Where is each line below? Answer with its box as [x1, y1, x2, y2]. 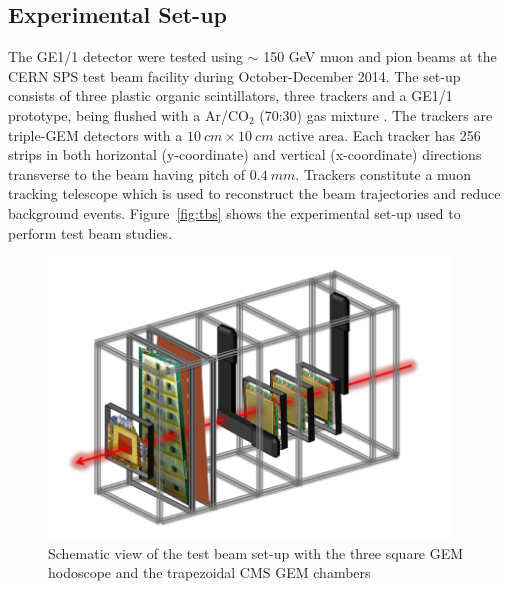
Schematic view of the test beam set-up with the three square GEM [48, 542, 464, 563]
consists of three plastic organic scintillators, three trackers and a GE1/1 [8, 85, 453, 106]
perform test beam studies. [8, 222, 173, 243]
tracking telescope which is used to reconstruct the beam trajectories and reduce [8, 183, 501, 204]
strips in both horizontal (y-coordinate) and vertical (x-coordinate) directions [8, 144, 482, 165]
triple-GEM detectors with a [8, 124, 183, 145]
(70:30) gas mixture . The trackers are [259, 104, 493, 125]
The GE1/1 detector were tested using [8, 46, 243, 67]
